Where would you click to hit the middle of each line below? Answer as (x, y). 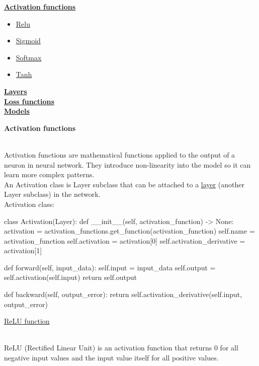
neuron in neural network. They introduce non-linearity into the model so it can (127, 164)
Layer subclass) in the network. (52, 194)
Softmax (29, 57)
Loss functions (29, 101)
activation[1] (23, 250)
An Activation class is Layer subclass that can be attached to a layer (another (124, 184)
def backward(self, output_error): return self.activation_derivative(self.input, (123, 294)
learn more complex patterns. (49, 174)
